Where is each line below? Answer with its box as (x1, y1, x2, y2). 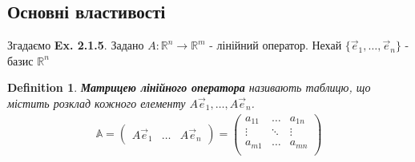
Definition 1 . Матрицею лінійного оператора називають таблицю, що (7, 79, 371, 96)
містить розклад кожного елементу (7, 94, 186, 111)
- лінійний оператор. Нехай (209, 37, 342, 53)
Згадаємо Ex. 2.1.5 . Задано (7, 37, 144, 53)
